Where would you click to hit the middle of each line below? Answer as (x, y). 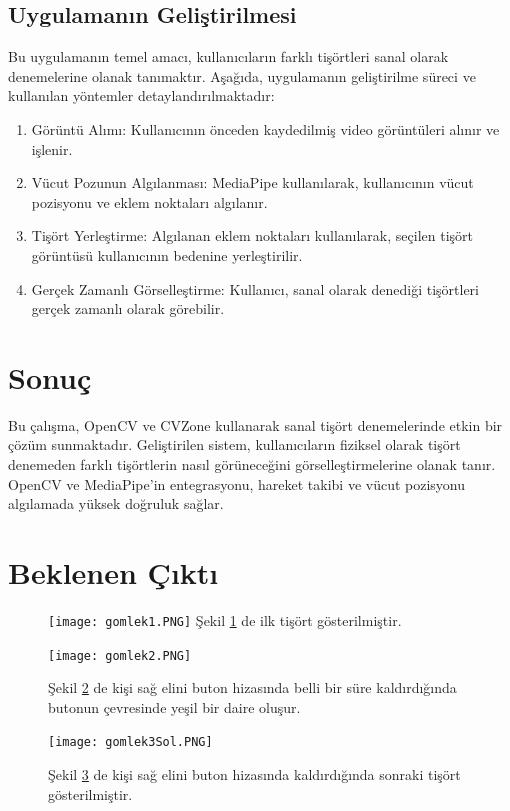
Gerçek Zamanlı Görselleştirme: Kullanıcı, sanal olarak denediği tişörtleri (255, 288)
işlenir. (52, 148)
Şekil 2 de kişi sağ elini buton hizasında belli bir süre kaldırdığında (252, 687)
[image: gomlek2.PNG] (120, 655)
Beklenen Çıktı (113, 572)
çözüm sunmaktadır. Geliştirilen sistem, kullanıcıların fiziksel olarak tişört (234, 444)
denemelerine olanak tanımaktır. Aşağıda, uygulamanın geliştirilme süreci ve (242, 75)
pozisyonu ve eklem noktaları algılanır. (149, 201)
